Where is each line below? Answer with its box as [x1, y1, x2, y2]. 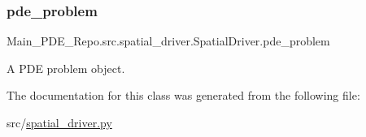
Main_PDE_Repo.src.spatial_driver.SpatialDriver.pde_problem [7, 32, 330, 49]
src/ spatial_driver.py [7, 114, 112, 131]
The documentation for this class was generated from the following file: [7, 87, 360, 104]
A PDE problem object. [7, 59, 125, 76]
